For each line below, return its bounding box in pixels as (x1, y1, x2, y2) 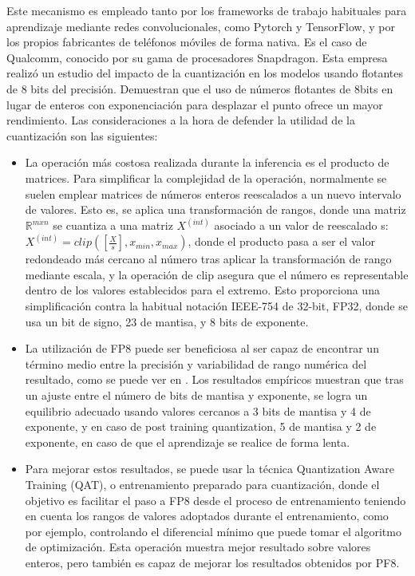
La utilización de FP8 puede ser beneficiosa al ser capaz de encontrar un (25, 340, 379, 357)
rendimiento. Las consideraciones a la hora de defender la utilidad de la (6, 112, 355, 128)
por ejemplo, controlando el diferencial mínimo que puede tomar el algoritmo (25, 523, 401, 539)
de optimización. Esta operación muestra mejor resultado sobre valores (25, 539, 371, 555)
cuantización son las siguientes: (6, 127, 158, 144)
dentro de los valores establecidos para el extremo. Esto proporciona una (25, 282, 380, 298)
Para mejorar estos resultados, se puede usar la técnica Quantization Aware (25, 460, 394, 477)
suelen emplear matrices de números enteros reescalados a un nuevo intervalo (25, 185, 401, 202)
